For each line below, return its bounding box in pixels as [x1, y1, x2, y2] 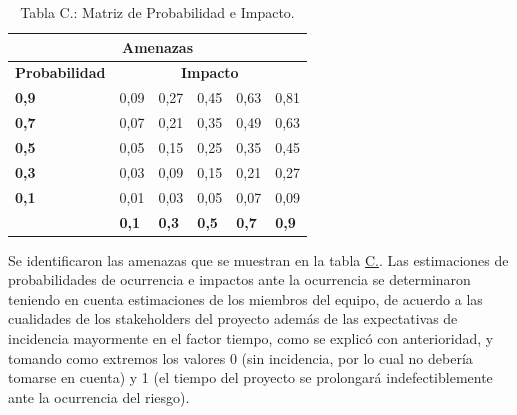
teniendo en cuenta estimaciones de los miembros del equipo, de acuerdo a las [8, 288, 483, 309]
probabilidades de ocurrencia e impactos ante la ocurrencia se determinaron [8, 269, 471, 290]
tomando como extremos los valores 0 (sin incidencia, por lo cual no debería [8, 347, 473, 368]
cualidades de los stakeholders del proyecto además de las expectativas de [8, 308, 458, 329]
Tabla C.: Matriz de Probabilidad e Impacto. [20, 2, 295, 22]
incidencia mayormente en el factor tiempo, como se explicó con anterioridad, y [8, 327, 494, 348]
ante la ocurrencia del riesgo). [8, 386, 190, 407]
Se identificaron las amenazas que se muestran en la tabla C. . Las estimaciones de [8, 249, 509, 270]
